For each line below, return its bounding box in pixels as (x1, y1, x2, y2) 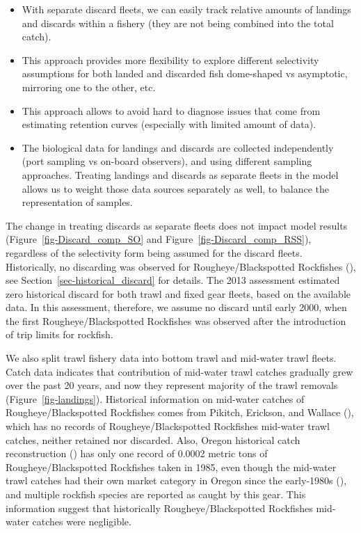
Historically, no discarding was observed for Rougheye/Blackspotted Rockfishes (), (6, 259, 356, 273)
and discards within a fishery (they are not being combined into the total (22, 15, 334, 30)
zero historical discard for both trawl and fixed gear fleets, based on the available (6, 286, 351, 301)
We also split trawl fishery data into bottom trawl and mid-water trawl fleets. (6, 351, 337, 365)
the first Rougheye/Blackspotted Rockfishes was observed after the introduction (6, 313, 346, 328)
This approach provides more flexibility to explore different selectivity (22, 52, 319, 67)
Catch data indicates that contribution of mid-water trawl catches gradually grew (6, 364, 353, 379)
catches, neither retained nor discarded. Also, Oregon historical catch (6, 432, 300, 447)
